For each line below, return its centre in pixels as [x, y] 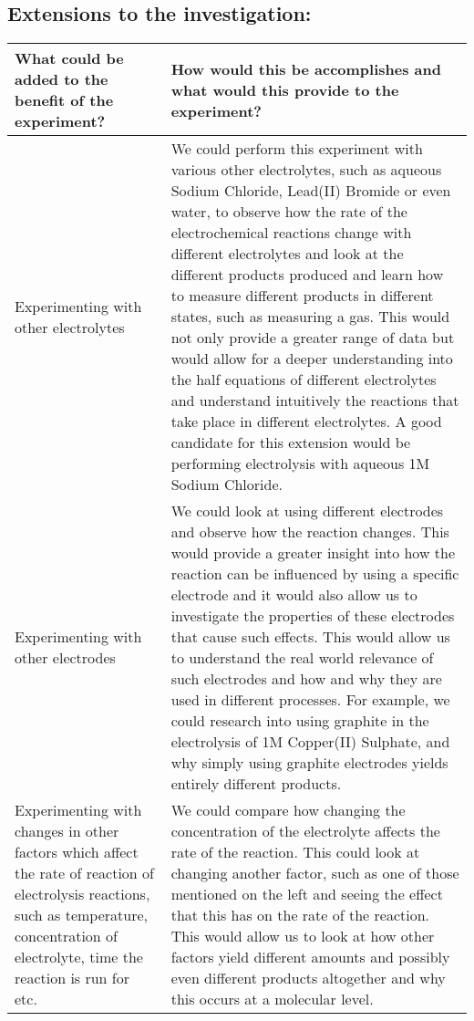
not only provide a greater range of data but [313, 338]
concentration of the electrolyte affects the [305, 831]
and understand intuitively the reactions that [315, 401]
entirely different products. [256, 784]
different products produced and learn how [307, 275]
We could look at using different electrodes [307, 511]
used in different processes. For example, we [310, 700]
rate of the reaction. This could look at [295, 852]
